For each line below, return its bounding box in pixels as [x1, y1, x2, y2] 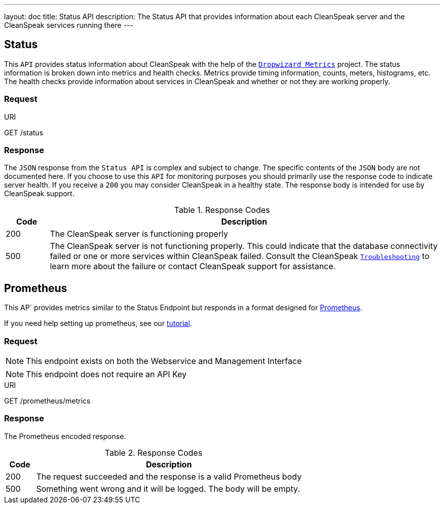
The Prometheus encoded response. [4, 431, 126, 441]
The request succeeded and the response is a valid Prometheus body [36, 471, 302, 482]
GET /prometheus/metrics [4, 396, 91, 405]
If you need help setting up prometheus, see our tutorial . [4, 319, 192, 328]
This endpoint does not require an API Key [26, 369, 187, 379]
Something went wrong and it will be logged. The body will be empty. [36, 483, 300, 494]
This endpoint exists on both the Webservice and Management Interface [26, 355, 302, 366]
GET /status [4, 128, 44, 137]
